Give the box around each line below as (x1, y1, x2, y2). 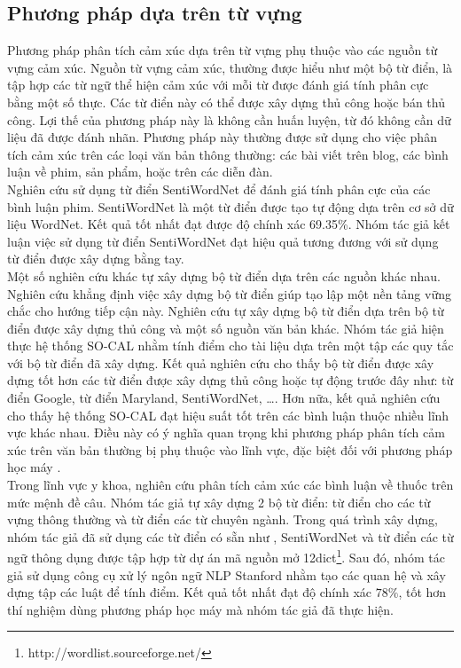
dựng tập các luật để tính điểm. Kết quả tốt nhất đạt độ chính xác (7, 583, 372, 601)
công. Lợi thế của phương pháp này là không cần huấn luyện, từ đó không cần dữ (7, 110, 451, 129)
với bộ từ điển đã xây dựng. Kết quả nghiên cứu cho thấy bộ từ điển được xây (7, 353, 434, 372)
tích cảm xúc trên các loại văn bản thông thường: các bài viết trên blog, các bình (7, 145, 449, 163)
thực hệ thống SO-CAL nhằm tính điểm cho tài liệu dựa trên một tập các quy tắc (7, 336, 454, 355)
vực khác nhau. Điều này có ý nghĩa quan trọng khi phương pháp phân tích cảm (7, 423, 445, 442)
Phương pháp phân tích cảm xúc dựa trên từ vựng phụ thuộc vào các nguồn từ (7, 41, 438, 59)
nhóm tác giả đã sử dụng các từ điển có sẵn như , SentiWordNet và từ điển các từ (7, 527, 454, 546)
